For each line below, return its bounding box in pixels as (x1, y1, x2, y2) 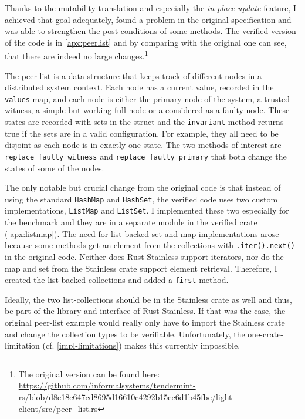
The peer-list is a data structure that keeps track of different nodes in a (5, 69, 262, 82)
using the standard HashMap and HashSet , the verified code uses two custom (5, 192, 278, 205)
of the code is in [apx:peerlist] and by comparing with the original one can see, (5, 36, 287, 48)
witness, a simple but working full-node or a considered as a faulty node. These (5, 104, 290, 116)
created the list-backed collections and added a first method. (5, 273, 229, 286)
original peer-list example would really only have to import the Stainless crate (5, 316, 285, 328)
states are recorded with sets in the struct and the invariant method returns (5, 116, 284, 128)
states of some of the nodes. (5, 161, 104, 174)
